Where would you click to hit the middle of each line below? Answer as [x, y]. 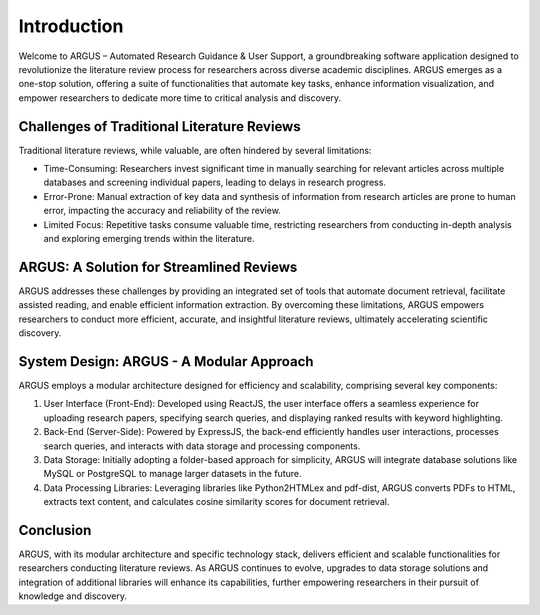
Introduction [71, 26]
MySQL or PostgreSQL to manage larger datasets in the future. [172, 474]
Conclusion [55, 530]
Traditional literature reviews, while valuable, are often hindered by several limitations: [195, 150]
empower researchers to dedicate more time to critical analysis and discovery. [180, 97]
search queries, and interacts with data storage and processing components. [202, 446]
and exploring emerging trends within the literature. [149, 238]
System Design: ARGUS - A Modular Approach [166, 361]
